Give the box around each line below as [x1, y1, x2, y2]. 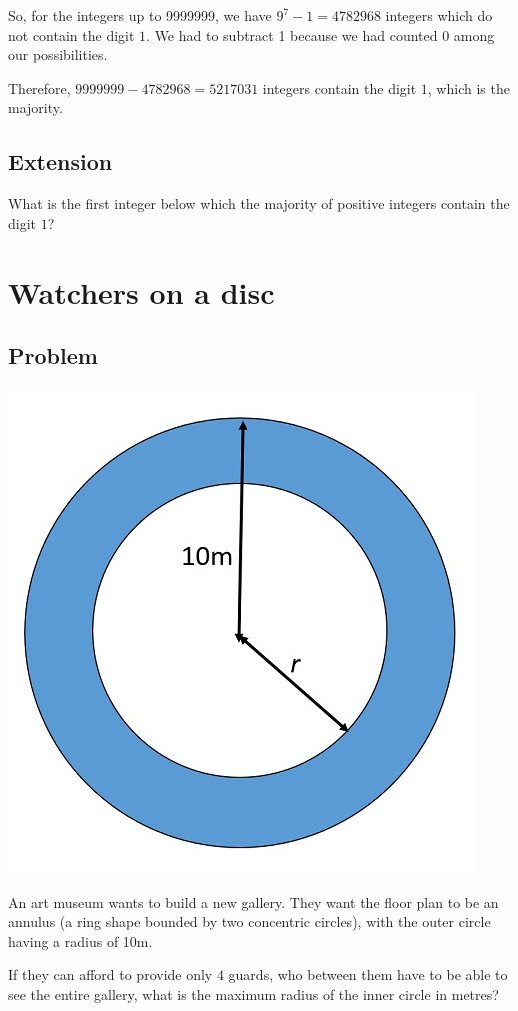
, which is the [427, 77, 510, 98]
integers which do [385, 5, 493, 25]
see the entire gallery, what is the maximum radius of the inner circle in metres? [8, 983, 499, 1004]
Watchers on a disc [8, 271, 275, 312]
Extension [8, 146, 113, 177]
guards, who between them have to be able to [228, 964, 508, 985]
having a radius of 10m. [8, 930, 153, 951]
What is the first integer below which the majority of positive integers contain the [8, 193, 510, 214]
